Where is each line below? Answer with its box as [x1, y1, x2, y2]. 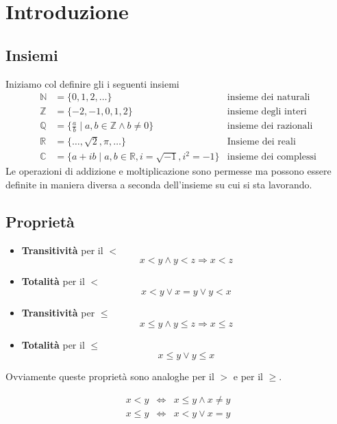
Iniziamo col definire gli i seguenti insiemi [5, 76, 179, 90]
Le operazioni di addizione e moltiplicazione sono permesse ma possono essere [5, 164, 332, 178]
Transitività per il [21, 242, 103, 257]
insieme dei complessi [227, 152, 316, 162]
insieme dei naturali [227, 92, 310, 103]
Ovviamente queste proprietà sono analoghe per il [5, 369, 214, 384]
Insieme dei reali [227, 136, 296, 147]
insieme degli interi [227, 107, 307, 117]
